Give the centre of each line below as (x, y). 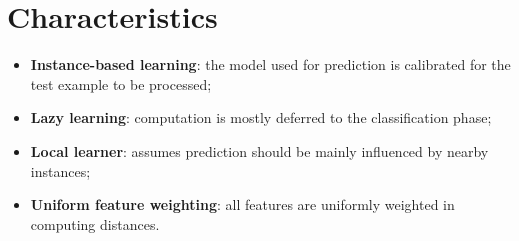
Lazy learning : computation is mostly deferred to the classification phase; (261, 117)
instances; (60, 170)
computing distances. (95, 223)
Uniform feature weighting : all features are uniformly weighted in (242, 204)
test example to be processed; (121, 83)
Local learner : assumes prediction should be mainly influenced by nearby (259, 150)
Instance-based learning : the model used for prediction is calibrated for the (270, 64)
